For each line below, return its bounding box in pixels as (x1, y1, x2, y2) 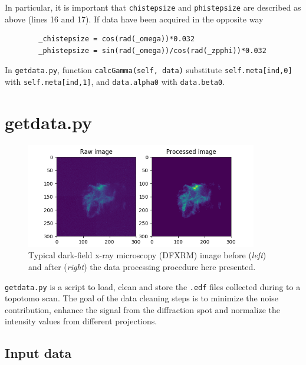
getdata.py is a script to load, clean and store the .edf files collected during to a (5, 280, 301, 292)
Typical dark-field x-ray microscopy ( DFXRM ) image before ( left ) (28, 249, 266, 261)
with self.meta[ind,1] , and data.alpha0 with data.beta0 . (5, 75, 225, 88)
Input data (5, 344, 72, 362)
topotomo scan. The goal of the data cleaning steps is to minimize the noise (5, 292, 278, 304)
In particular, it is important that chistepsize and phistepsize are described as (5, 1, 301, 13)
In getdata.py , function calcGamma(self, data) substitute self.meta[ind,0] (5, 64, 292, 76)
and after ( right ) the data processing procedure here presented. (28, 260, 256, 272)
